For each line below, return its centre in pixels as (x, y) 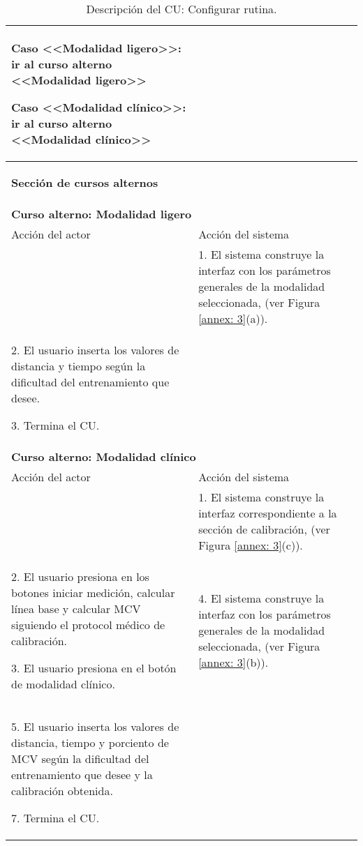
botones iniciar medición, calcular (93, 592)
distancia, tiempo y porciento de (90, 742)
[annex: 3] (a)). (233, 318)
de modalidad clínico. (63, 684)
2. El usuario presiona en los (80, 576)
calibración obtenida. (62, 791)
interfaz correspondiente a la (268, 513)
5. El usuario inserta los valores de (95, 726)
